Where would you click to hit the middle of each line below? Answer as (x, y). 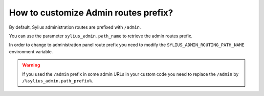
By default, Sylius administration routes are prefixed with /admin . (75, 27)
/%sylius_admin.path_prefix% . (58, 80)
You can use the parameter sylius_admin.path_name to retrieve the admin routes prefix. (101, 36)
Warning (31, 65)
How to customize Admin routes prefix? (91, 13)
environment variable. (31, 51)
